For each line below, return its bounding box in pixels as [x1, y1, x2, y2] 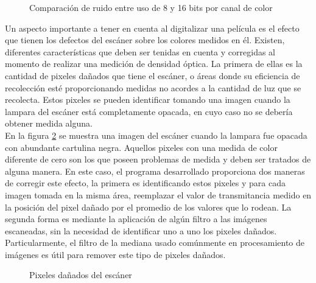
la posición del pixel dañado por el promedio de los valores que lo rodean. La [5, 200, 292, 213]
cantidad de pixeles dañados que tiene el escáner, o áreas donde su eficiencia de [5, 69, 300, 82]
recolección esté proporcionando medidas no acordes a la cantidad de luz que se [5, 81, 301, 94]
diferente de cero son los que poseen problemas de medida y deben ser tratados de [5, 153, 311, 166]
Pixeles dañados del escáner [29, 268, 132, 281]
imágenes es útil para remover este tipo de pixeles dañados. [5, 248, 226, 260]
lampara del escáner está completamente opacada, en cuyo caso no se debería [5, 105, 293, 117]
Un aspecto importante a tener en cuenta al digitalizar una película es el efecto [5, 21, 300, 34]
